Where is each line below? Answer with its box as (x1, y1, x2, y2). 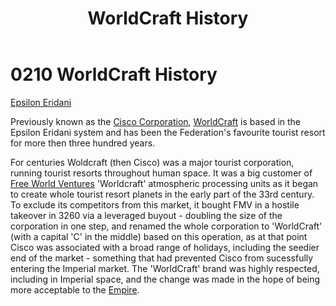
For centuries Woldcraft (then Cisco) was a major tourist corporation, (10, 156, 295, 168)
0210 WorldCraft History (10, 63, 218, 86)
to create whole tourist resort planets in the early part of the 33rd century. (10, 188, 315, 200)
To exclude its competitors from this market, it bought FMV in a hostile (10, 198, 300, 211)
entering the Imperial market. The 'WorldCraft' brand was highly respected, (10, 262, 320, 274)
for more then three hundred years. (10, 137, 156, 149)
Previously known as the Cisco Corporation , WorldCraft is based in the (10, 115, 302, 127)
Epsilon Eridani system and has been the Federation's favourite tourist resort (10, 126, 326, 138)
